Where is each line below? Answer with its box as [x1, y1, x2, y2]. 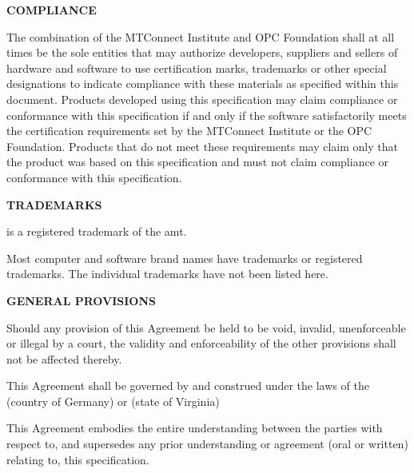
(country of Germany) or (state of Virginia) [6, 392, 220, 409]
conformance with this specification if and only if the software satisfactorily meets [6, 106, 407, 123]
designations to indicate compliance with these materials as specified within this [6, 75, 399, 92]
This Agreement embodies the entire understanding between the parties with [6, 419, 383, 436]
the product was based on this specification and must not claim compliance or [6, 153, 389, 170]
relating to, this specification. [6, 451, 149, 467]
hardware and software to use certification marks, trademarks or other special [6, 59, 387, 76]
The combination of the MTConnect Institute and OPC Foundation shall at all [6, 28, 395, 45]
